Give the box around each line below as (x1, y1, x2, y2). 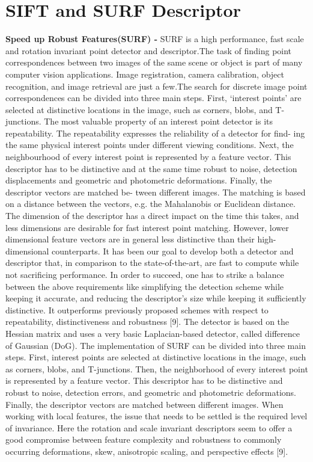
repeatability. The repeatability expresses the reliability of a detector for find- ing (5, 126, 305, 139)
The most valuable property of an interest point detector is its (44, 115, 273, 128)
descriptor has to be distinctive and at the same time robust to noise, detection (5, 162, 297, 174)
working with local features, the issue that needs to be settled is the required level (5, 410, 308, 422)
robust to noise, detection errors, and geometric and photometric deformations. (5, 386, 296, 398)
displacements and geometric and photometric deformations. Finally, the (5, 174, 272, 186)
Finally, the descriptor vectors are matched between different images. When (5, 398, 284, 410)
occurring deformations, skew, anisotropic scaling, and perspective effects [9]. (5, 445, 288, 457)
